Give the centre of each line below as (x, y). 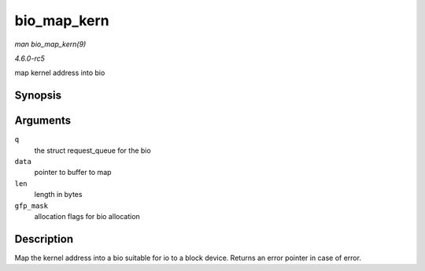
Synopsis (38, 96)
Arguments (43, 121)
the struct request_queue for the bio (92, 150)
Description (44, 239)
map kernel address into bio (60, 73)
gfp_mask (31, 206)
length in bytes (58, 195)
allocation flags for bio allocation (87, 216)
